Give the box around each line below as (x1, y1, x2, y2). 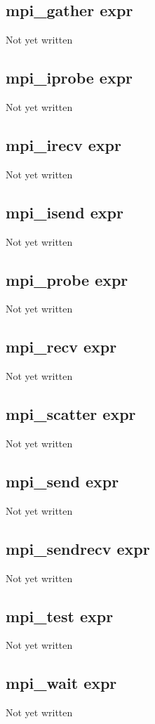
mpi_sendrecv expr (6, 537, 150, 559)
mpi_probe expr (6, 268, 128, 290)
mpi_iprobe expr (6, 67, 133, 88)
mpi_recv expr (6, 336, 117, 357)
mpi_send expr (6, 470, 119, 492)
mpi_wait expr (6, 672, 117, 694)
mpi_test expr (6, 605, 114, 626)
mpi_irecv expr (6, 133, 121, 155)
